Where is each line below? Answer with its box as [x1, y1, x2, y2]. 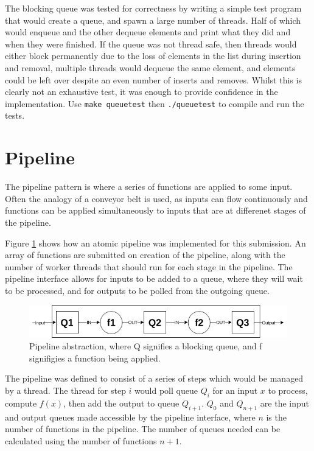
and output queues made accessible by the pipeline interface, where [5, 410, 256, 423]
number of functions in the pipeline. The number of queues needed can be [5, 422, 281, 435]
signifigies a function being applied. [29, 351, 161, 364]
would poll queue [134, 384, 198, 396]
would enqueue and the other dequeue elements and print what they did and [5, 26, 291, 38]
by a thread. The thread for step [5, 384, 126, 396]
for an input [212, 384, 258, 396]
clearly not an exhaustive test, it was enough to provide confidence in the [5, 85, 278, 98]
